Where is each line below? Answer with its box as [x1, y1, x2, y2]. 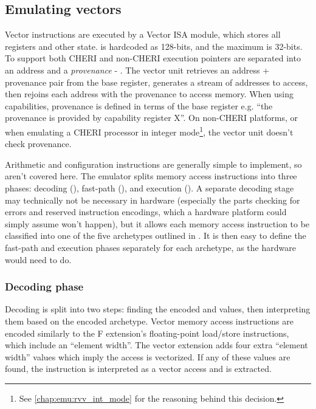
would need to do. [5, 253, 72, 266]
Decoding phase [5, 279, 84, 294]
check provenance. [5, 137, 72, 150]
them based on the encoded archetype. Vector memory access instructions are [5, 314, 294, 327]
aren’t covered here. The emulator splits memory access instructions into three [5, 170, 297, 182]
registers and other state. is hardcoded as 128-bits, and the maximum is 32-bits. [5, 40, 303, 52]
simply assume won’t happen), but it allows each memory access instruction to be [5, 217, 310, 230]
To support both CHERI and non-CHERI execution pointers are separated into [5, 52, 301, 64]
